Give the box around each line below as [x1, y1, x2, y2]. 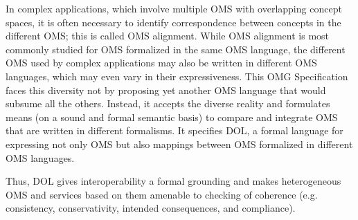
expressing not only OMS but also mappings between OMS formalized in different [6, 136, 353, 151]
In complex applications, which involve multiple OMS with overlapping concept [6, 1, 342, 15]
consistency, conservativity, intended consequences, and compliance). [6, 201, 296, 215]
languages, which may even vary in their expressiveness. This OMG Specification [6, 68, 348, 83]
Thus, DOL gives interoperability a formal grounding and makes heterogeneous [6, 174, 341, 188]
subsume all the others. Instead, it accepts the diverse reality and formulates [6, 96, 330, 111]
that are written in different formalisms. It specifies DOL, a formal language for [6, 123, 343, 138]
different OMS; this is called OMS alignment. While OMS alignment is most [6, 28, 330, 43]
